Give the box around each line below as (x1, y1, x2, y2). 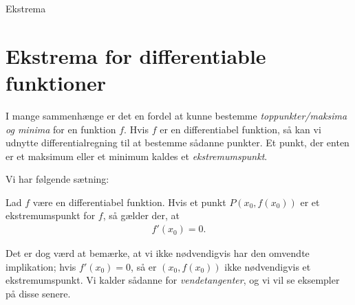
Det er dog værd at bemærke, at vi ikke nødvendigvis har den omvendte (6, 246, 310, 260)
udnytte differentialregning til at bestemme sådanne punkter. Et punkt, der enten (6, 135, 349, 150)
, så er (131, 259, 157, 273)
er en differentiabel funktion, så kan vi (160, 122, 321, 136)
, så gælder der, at (103, 208, 180, 223)
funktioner (6, 68, 107, 96)
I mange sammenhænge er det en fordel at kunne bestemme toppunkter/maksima (6, 108, 347, 122)
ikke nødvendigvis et (224, 259, 311, 273)
